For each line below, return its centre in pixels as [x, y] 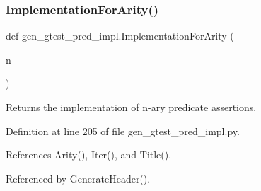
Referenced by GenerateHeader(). [78, 178]
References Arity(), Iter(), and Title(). [89, 155]
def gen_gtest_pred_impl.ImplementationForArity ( [120, 36]
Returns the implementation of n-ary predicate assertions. [131, 107]
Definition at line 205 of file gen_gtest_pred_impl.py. [123, 131]
